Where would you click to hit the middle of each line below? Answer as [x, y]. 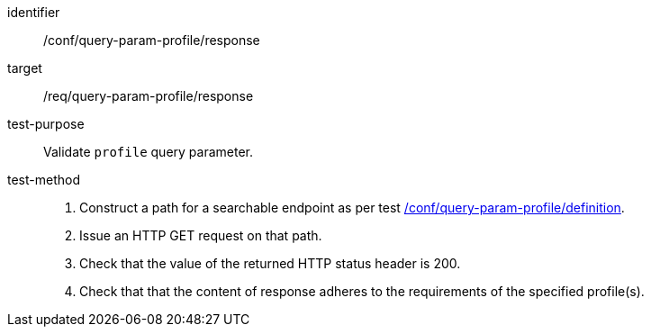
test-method [44, 180]
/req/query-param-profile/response [149, 96]
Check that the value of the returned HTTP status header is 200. [270, 263]
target [25, 68]
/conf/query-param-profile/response [152, 40]
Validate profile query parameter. [149, 152]
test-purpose [46, 124]
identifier [34, 12]
